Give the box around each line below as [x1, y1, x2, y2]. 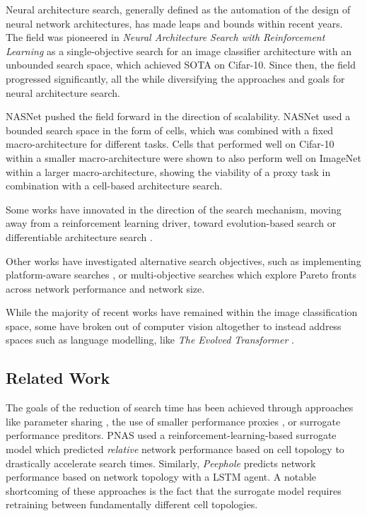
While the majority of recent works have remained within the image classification [6, 305, 358, 319]
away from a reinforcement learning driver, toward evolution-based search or [6, 216, 337, 230]
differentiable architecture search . [6, 229, 153, 244]
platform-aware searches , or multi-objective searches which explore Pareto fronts [6, 267, 356, 282]
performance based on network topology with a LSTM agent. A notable [6, 469, 317, 484]
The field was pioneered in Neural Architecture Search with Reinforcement [6, 30, 325, 45]
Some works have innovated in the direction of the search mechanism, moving [6, 201, 342, 216]
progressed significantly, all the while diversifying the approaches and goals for [6, 71, 345, 86]
